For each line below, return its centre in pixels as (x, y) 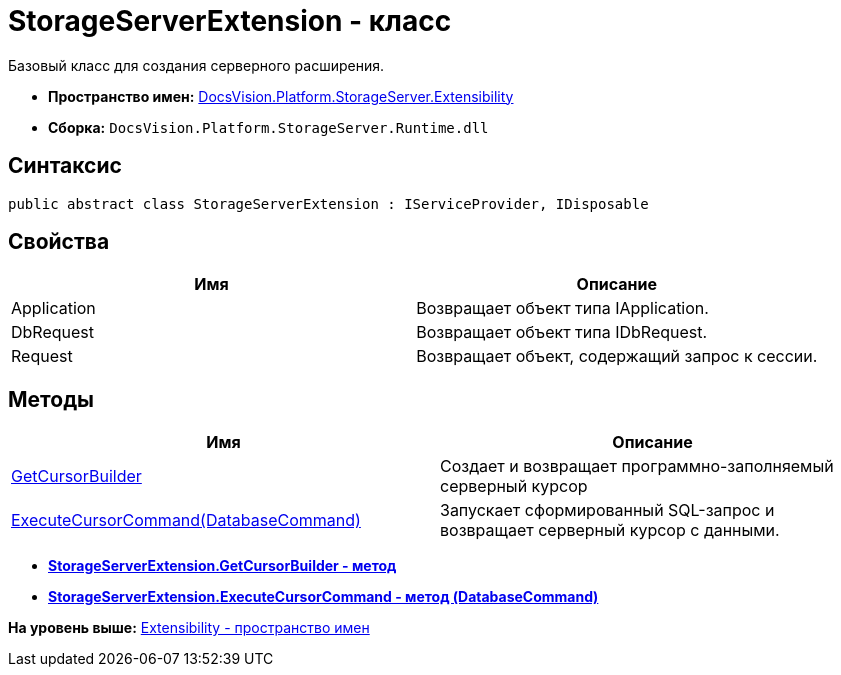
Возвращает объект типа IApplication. (562, 308)
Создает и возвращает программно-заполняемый (637, 466)
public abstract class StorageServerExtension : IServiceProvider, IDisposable (328, 203)
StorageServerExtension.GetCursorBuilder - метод (222, 566)
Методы (51, 399)
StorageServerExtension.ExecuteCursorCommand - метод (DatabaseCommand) (323, 597)
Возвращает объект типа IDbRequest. (562, 332)
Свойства (59, 242)
